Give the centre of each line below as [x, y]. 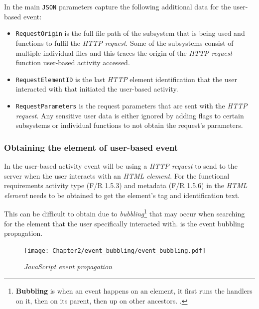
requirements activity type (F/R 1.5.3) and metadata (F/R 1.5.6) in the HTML [126, 185]
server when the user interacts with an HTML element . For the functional [117, 175]
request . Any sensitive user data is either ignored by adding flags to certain [130, 115]
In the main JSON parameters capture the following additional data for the [118, 6]
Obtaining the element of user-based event [91, 147]
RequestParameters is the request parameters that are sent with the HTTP [131, 105]
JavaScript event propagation [68, 266]
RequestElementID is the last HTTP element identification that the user [126, 79]
